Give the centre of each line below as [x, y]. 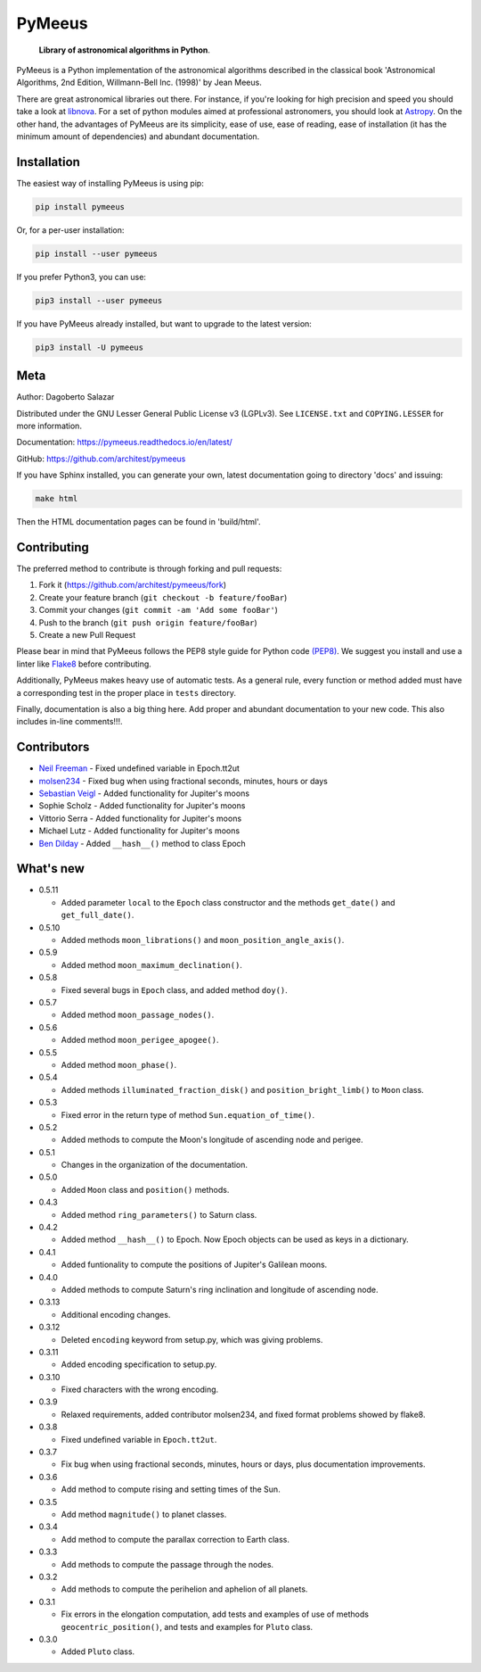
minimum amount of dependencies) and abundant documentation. [138, 136]
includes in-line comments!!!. [69, 722]
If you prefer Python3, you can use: [82, 277]
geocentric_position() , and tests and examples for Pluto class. [187, 1626]
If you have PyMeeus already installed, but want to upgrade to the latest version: [164, 323]
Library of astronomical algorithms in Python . [125, 50]
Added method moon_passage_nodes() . [138, 1015]
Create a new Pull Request [87, 634]
